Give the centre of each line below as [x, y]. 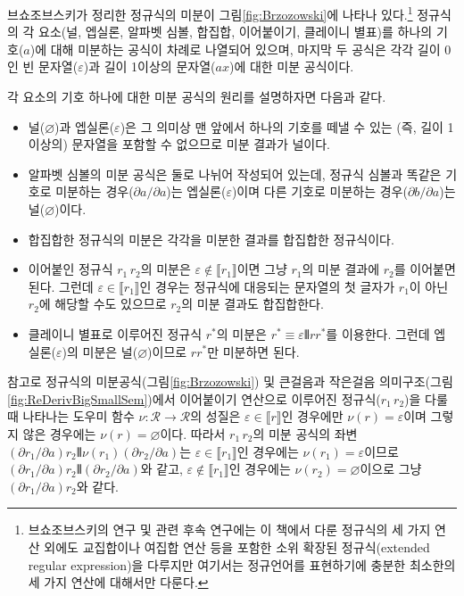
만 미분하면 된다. [253, 351]
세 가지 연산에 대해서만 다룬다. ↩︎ [118, 582]
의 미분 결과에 [341, 269]
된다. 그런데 [61, 286]
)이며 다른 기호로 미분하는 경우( [319, 191]
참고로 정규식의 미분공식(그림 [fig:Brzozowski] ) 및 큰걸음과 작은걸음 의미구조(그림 [230, 381]
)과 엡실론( [85, 126]
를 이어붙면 [425, 269]
